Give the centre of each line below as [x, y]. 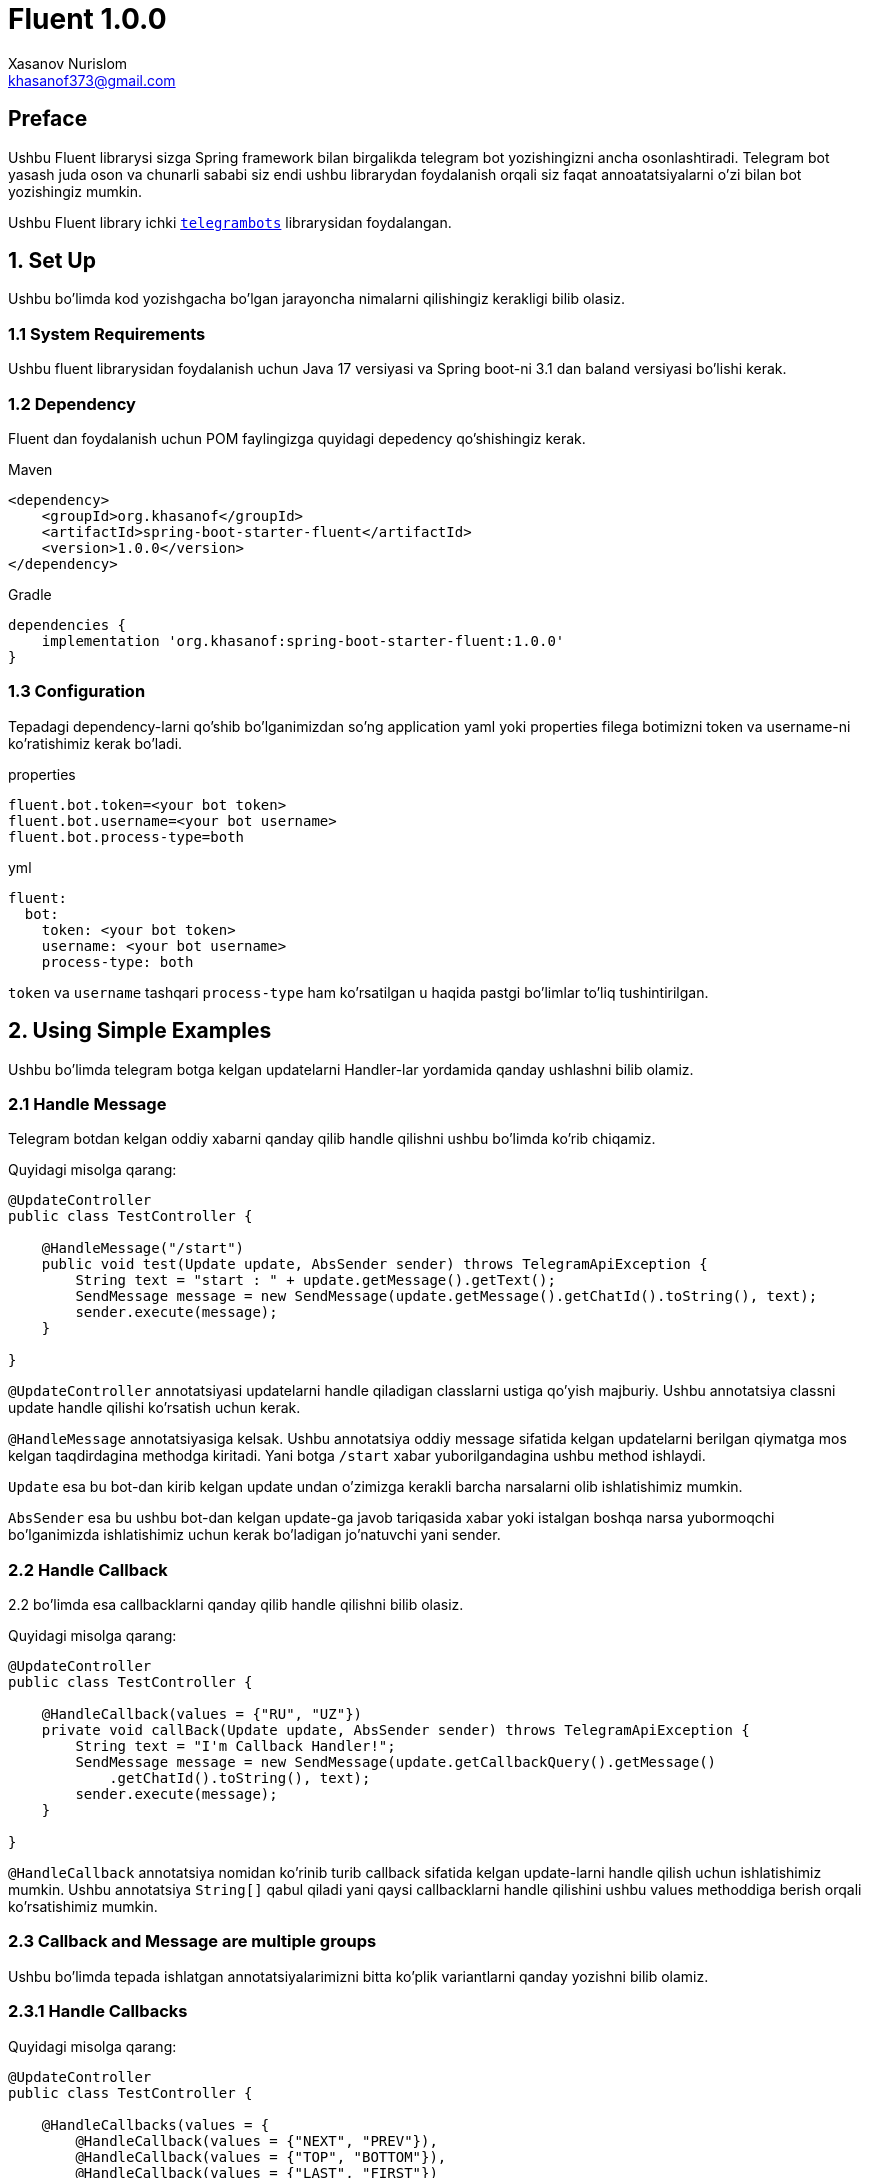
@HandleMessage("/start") [143, 1248]
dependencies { [67, 624]
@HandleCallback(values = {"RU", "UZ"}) [202, 1714]
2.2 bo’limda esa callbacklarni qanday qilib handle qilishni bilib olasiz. [236, 1605]
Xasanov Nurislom [68, 63]
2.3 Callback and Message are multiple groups [192, 1941]
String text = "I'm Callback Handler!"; [235, 1746]
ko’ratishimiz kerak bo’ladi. [95, 743]
